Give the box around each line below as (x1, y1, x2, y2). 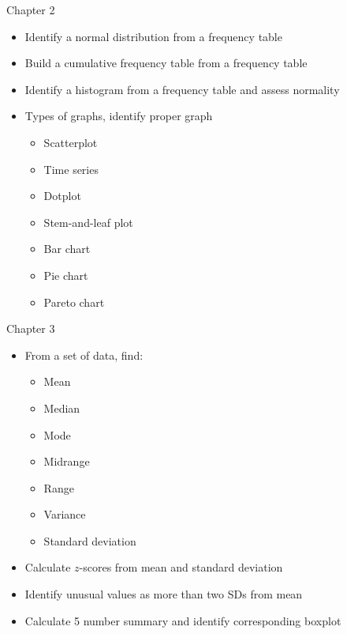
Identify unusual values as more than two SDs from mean (24, 586, 303, 602)
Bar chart (43, 240, 91, 257)
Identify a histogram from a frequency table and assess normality (24, 81, 340, 97)
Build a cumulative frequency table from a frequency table (24, 55, 308, 71)
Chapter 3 (6, 320, 55, 337)
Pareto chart (43, 293, 105, 310)
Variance (43, 506, 86, 523)
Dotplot (43, 187, 81, 204)
